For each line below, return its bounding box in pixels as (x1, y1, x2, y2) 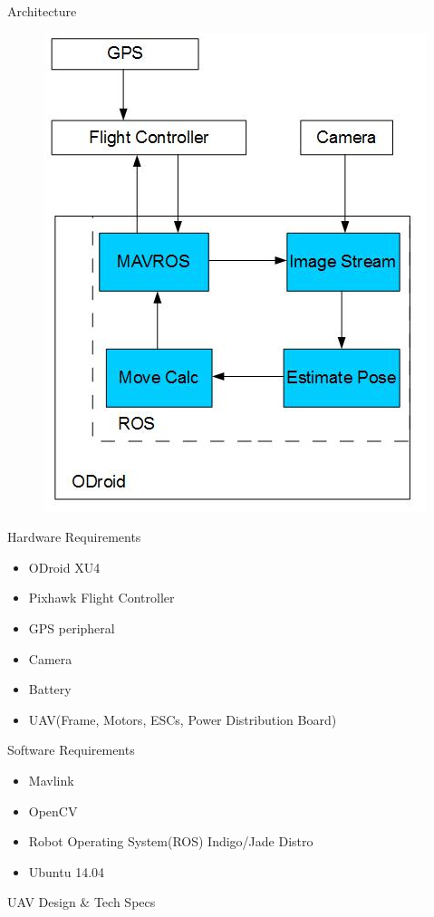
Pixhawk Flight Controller (28, 588, 175, 607)
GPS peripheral (28, 618, 115, 637)
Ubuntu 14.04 (28, 862, 105, 881)
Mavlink (28, 770, 74, 789)
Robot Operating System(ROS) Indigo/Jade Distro (28, 832, 313, 851)
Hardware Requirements (7, 527, 141, 546)
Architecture (7, 2, 77, 20)
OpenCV (28, 801, 78, 820)
